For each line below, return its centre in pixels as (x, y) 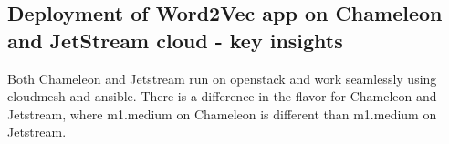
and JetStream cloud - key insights (175, 40)
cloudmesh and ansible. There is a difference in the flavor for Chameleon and (222, 96)
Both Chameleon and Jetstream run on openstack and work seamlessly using (222, 78)
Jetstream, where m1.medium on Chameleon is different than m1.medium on (222, 113)
